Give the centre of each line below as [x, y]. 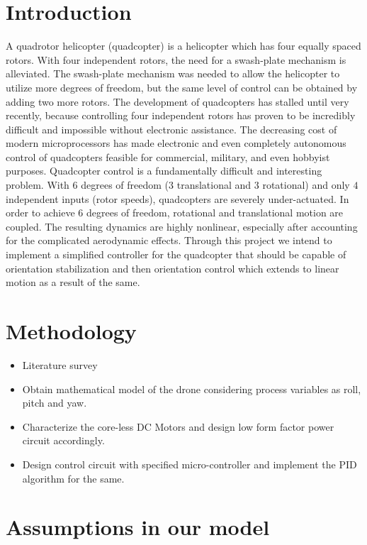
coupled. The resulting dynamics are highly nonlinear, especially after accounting [182, 226]
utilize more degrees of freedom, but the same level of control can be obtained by [182, 87]
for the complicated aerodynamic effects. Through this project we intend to [169, 240]
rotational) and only [306, 185]
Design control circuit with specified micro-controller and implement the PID [190, 464]
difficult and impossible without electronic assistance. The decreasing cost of [171, 129]
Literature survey [60, 364]
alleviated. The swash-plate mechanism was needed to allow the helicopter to [173, 73]
